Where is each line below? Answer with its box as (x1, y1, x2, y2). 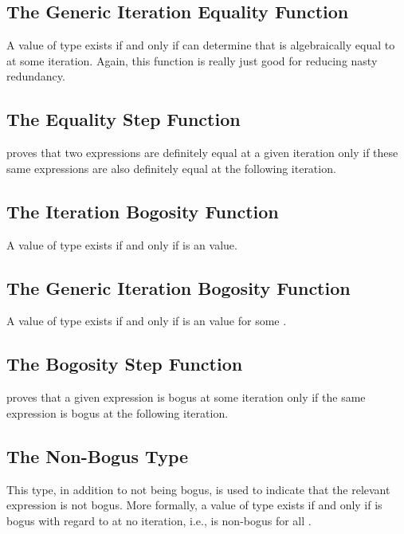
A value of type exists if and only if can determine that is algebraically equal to (6, 37, 395, 53)
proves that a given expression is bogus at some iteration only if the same (6, 389, 366, 406)
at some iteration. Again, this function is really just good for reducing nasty (6, 52, 378, 69)
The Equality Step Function (6, 107, 241, 132)
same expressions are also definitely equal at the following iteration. (6, 159, 336, 176)
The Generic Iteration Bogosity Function (6, 275, 351, 300)
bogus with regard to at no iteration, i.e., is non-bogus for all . (6, 512, 312, 528)
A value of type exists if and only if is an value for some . (6, 312, 287, 329)
